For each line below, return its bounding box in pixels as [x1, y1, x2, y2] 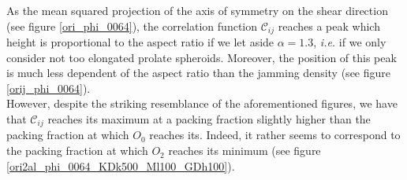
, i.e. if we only [313, 34, 386, 50]
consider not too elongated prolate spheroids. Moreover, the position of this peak [6, 49, 397, 65]
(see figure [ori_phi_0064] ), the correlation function [6, 17, 258, 34]
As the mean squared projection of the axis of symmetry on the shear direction [6, 2, 388, 18]
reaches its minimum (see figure [168, 142, 321, 159]
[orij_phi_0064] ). [6, 79, 91, 96]
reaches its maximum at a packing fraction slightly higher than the [47, 111, 371, 127]
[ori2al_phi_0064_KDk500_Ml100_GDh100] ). [6, 157, 235, 174]
